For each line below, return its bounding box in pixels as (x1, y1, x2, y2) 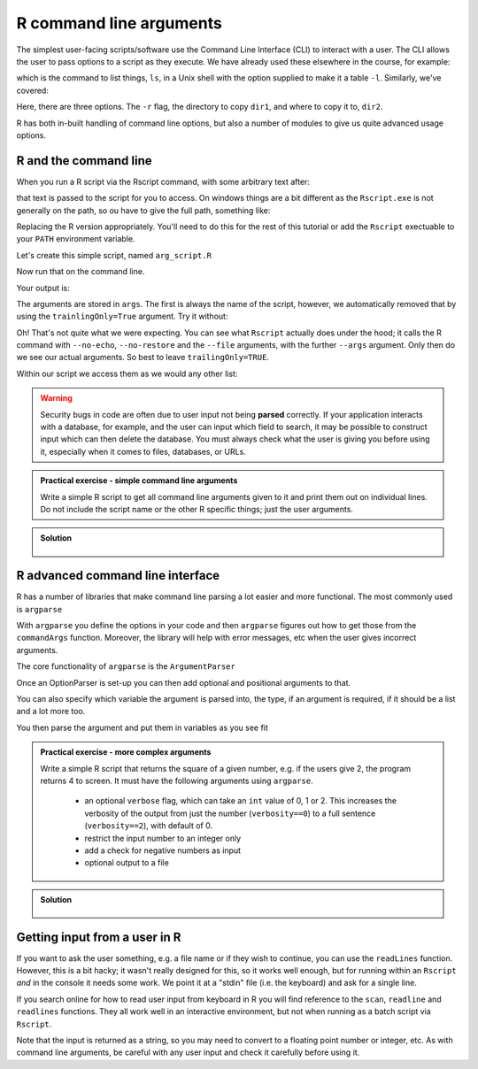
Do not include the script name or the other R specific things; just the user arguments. (40, 504, 354, 514)
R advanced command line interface (16, 568, 220, 583)
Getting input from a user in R (16, 929, 181, 944)
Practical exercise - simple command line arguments (40, 475, 238, 486)
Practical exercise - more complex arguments (40, 747, 212, 758)
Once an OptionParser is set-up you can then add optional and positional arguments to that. (16, 677, 351, 688)
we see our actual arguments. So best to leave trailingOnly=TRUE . (16, 352, 270, 363)
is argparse (16, 604, 63, 614)
